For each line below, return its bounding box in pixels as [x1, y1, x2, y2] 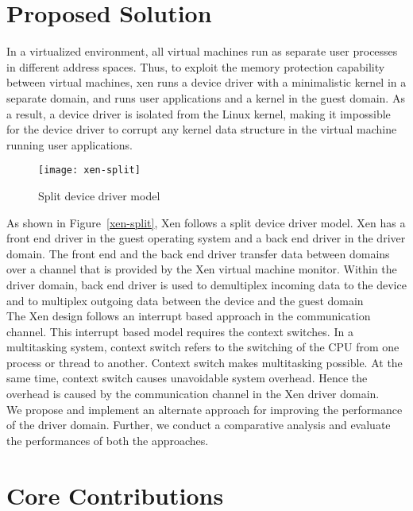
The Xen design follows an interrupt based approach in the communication [6, 308, 371, 324]
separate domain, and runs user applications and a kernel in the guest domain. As [6, 89, 405, 106]
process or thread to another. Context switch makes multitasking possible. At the [6, 354, 403, 370]
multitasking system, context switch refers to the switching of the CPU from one [6, 339, 399, 355]
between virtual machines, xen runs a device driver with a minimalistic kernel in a [6, 74, 407, 91]
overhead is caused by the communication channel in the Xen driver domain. [6, 385, 380, 402]
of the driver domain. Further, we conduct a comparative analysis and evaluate [6, 416, 391, 433]
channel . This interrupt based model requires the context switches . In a [6, 323, 353, 339]
